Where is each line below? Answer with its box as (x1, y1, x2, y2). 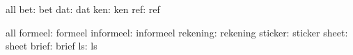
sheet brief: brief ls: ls (6, 38, 97, 53)
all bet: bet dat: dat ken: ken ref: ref (6, 2, 160, 16)
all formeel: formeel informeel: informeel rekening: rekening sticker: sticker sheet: (6, 25, 348, 39)
